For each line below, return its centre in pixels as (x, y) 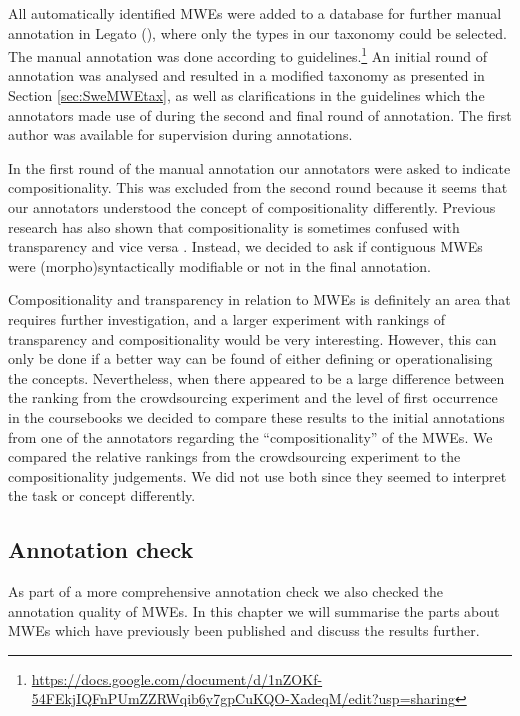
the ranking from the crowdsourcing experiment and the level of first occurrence (253, 397)
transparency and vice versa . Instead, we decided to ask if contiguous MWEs (245, 246)
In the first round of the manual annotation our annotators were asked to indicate (259, 167)
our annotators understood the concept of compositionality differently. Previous (252, 207)
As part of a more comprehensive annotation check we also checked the (226, 591)
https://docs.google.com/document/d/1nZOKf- (177, 678)
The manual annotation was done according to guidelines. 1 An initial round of (248, 54)
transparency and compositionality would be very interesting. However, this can (252, 338)
